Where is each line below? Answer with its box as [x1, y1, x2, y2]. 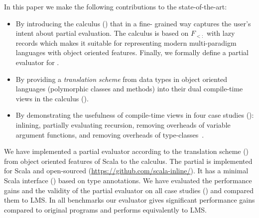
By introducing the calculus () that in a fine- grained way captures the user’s [15, 18, 251, 28]
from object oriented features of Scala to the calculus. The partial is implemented [4, 155, 253, 166]
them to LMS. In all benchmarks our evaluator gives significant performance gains [4, 195, 255, 205]
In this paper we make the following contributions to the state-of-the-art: [4, 1, 227, 11]
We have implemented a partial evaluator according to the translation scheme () [4, 146, 249, 156]
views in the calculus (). [15, 93, 89, 103]
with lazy [206, 28, 235, 38]
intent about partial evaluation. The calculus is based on [15, 28, 189, 38]
